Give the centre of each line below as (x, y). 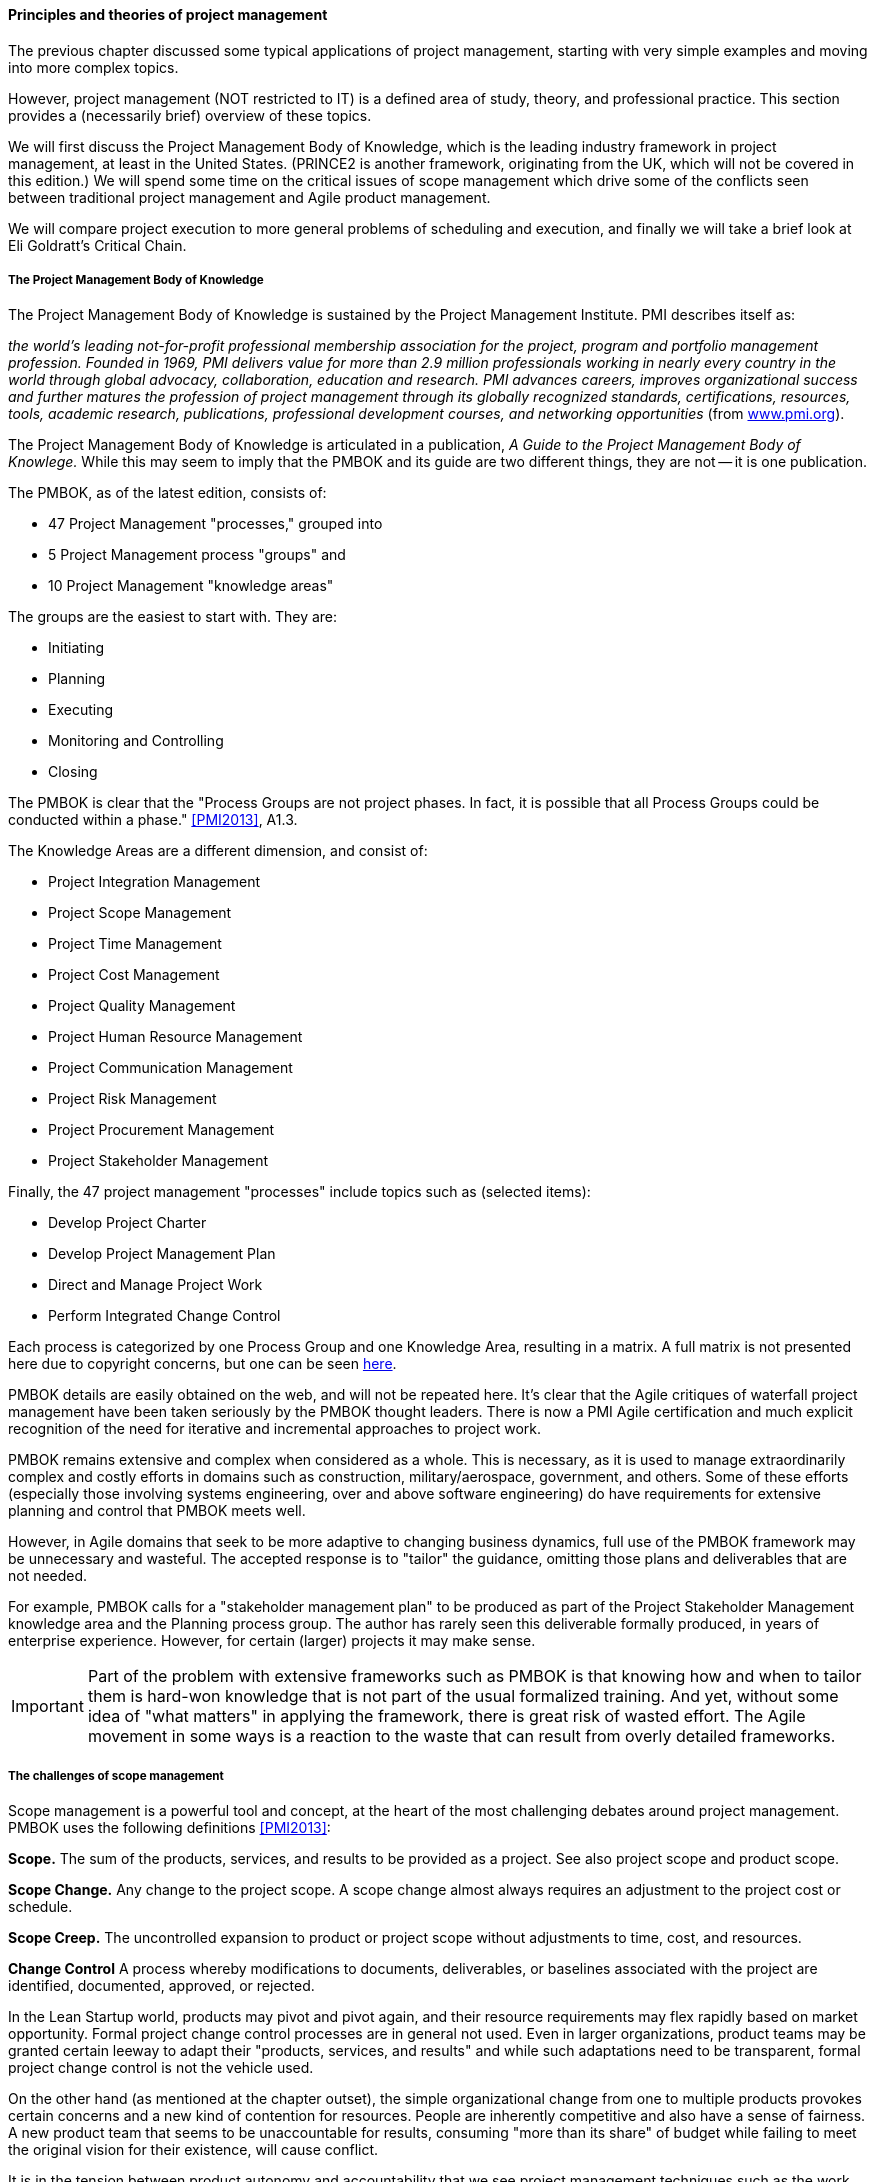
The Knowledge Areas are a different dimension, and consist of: (218, 851)
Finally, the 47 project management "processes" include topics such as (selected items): (299, 1192)
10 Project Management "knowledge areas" (191, 586)
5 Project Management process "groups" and (197, 555)
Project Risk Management (132, 1099)
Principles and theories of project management (168, 14)
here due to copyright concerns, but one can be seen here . (202, 1364)
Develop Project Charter (127, 1223)
